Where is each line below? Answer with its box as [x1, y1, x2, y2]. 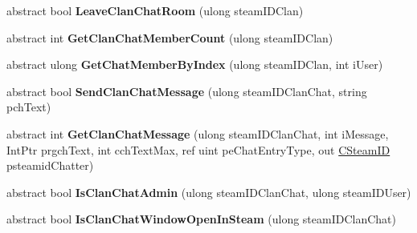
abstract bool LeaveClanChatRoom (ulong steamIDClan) [6, 2, 304, 18]
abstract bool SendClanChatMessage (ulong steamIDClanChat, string [6, 82, 367, 99]
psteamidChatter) [6, 157, 94, 174]
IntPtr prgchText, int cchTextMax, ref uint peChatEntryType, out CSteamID [6, 141, 390, 158]
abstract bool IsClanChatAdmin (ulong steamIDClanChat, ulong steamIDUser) [6, 183, 411, 200]
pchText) [6, 98, 51, 115]
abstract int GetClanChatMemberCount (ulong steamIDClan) [6, 29, 333, 46]
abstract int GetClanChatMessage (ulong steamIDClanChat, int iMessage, [6, 125, 389, 142]
